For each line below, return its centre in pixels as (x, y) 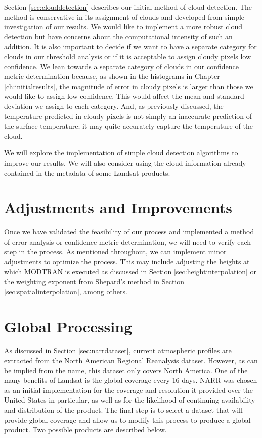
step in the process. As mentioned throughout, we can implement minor (115, 251)
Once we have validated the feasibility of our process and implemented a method (129, 232)
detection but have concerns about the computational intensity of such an (118, 36)
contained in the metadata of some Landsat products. (87, 172)
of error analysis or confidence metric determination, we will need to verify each (128, 241)
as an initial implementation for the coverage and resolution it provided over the (128, 390)
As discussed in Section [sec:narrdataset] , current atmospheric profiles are (118, 350)
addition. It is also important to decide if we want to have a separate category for (130, 46)
